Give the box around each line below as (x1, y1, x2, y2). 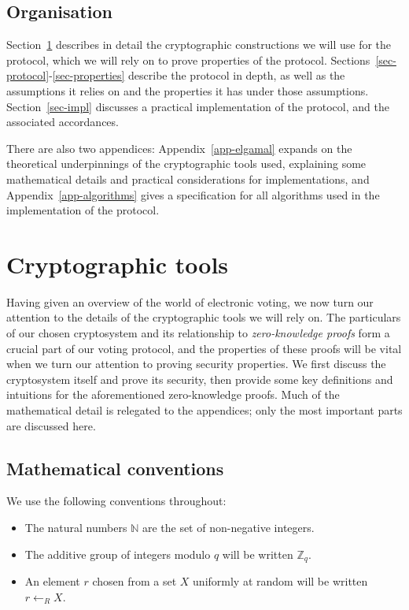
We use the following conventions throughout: (6, 493, 227, 509)
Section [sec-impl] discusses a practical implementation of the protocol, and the (6, 98, 389, 114)
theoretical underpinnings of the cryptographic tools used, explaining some (6, 155, 367, 172)
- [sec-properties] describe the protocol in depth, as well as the (49, 67, 345, 84)
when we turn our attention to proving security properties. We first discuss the (6, 355, 386, 372)
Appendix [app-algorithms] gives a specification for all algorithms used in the (6, 186, 380, 203)
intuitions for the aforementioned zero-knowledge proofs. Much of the (6, 386, 340, 403)
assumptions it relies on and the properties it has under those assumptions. (6, 82, 369, 99)
